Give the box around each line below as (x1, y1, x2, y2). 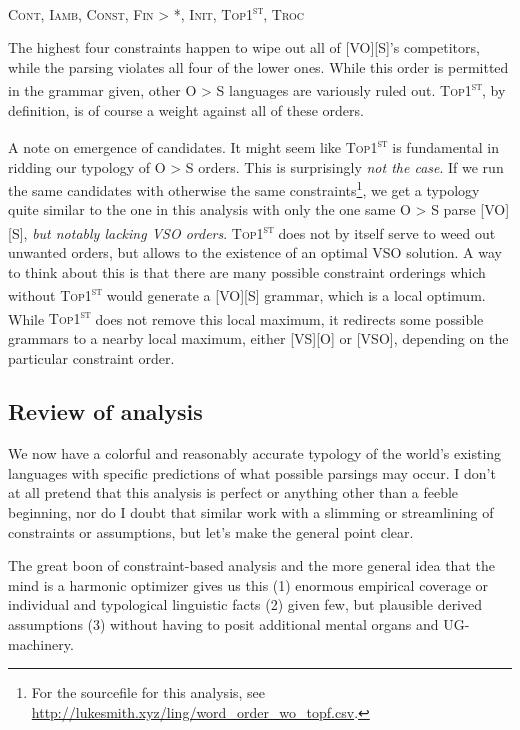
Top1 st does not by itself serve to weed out (231, 219, 496, 243)
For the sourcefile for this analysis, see (31, 682, 266, 703)
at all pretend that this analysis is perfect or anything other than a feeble (8, 482, 459, 503)
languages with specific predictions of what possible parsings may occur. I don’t (8, 462, 496, 483)
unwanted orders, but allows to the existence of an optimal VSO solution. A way (8, 242, 502, 263)
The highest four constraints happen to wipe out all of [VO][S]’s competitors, (8, 37, 480, 58)
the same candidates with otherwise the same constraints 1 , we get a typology (8, 177, 480, 200)
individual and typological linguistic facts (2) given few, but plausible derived (8, 594, 483, 615)
